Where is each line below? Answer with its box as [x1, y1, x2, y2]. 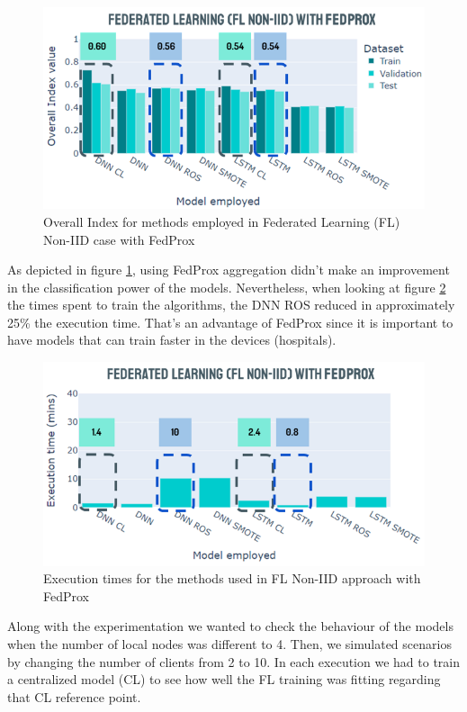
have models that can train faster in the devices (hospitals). [7, 330, 337, 349]
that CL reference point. [7, 687, 141, 706]
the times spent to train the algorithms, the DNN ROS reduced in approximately [7, 295, 455, 314]
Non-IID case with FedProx [43, 230, 195, 248]
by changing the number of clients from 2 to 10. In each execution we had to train [7, 652, 461, 671]
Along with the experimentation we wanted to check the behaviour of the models [7, 617, 454, 635]
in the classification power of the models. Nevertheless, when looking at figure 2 [7, 277, 446, 296]
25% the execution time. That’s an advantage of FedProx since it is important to [7, 312, 454, 331]
